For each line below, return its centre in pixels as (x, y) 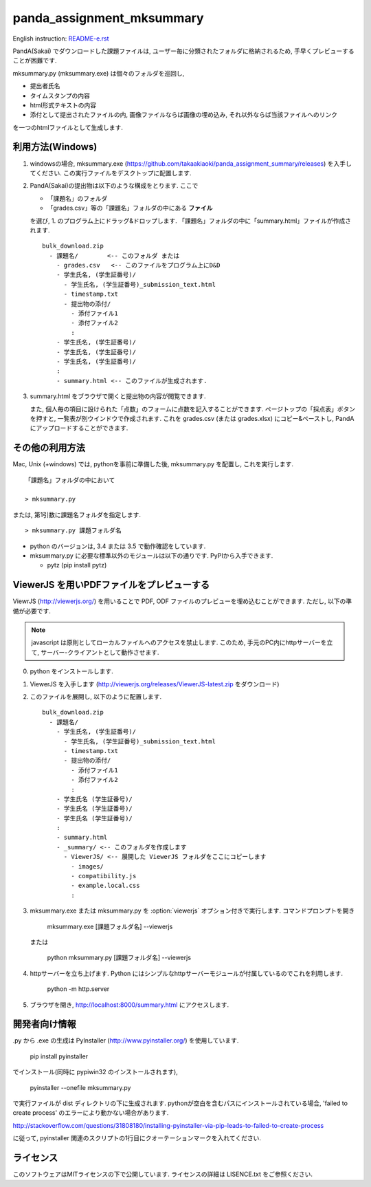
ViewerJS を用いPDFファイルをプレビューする (111, 585)
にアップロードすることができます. (79, 428)
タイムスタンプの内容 (60, 96)
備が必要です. (32, 611)
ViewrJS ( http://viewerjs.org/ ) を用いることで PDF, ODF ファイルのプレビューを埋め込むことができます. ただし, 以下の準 (182, 601)
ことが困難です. (35, 61)
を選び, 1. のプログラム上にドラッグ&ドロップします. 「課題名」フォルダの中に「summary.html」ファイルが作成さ (191, 221)
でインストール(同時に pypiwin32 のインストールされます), (95, 1072)
